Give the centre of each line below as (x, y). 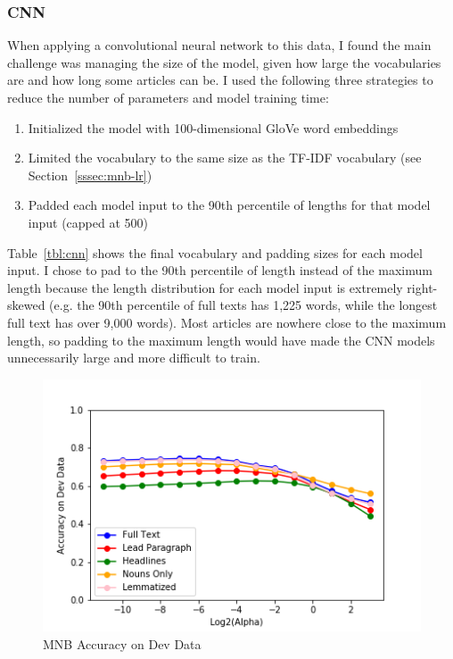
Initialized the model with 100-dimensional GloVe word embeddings (213, 127)
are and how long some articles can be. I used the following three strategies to (220, 80)
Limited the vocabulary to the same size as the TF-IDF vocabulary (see (225, 158)
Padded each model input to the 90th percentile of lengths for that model (229, 205)
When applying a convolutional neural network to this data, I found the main (219, 45)
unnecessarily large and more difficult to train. (134, 358)
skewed (26, 305)
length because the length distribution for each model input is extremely (205, 287)
